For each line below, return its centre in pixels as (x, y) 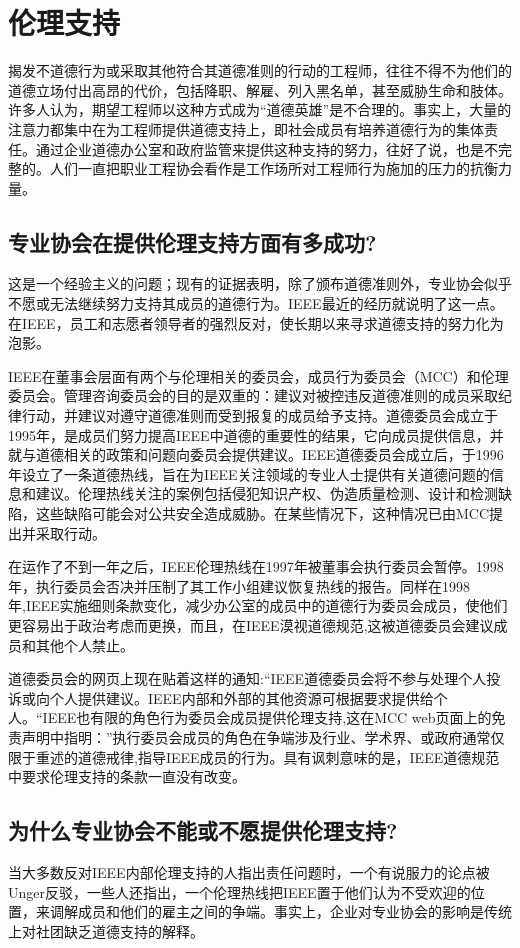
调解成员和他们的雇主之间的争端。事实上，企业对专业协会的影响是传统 (280, 911)
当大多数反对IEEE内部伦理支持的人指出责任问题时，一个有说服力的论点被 (249, 871)
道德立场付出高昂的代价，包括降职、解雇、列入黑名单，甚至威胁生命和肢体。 (260, 89)
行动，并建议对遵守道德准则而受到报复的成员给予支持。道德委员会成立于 (259, 415)
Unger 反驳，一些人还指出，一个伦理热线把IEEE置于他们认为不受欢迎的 (239, 891)
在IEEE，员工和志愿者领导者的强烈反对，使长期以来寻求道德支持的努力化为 (256, 322)
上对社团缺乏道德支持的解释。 (106, 930)
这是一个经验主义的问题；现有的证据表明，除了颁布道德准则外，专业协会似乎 (260, 283)
